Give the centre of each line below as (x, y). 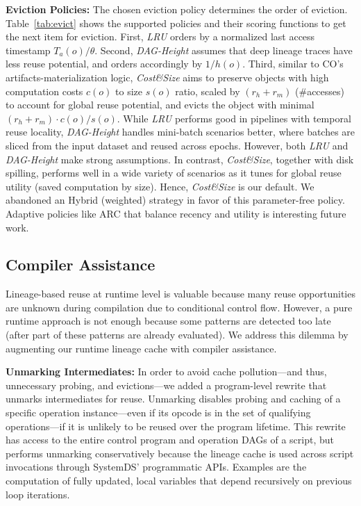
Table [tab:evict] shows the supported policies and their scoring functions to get (176, 23)
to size (129, 91)
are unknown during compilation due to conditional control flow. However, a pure (179, 307)
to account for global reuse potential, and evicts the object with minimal (160, 105)
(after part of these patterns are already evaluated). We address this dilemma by (177, 335)
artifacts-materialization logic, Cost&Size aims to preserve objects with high (167, 77)
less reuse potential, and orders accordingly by (104, 64)
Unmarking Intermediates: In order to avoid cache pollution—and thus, (166, 372)
